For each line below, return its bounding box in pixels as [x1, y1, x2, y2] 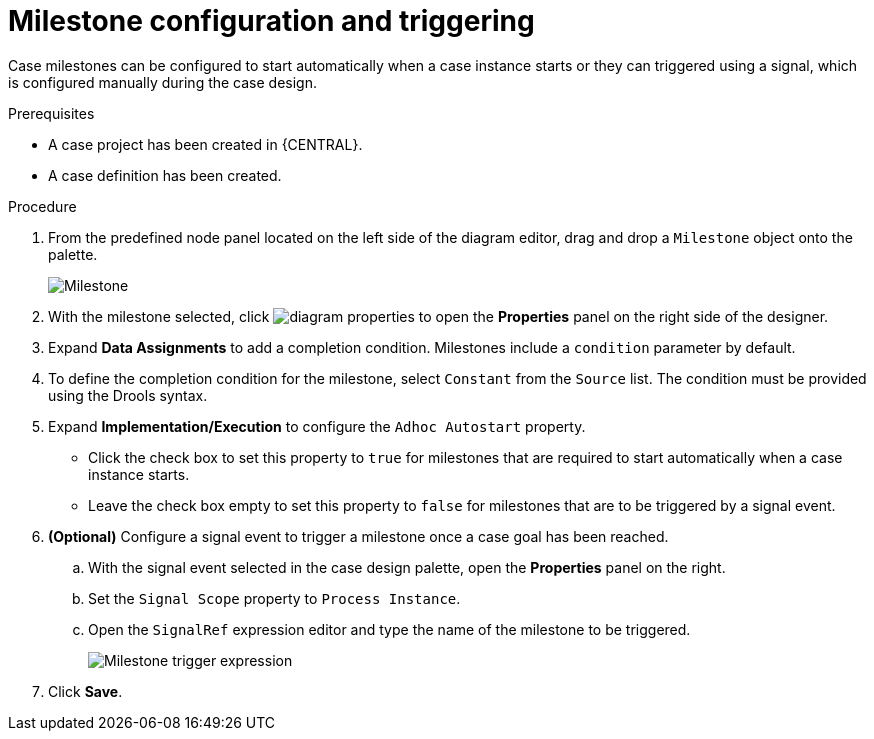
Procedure [8, 197, 77, 215]
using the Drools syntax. [48, 386, 208, 404]
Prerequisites [8, 104, 95, 122]
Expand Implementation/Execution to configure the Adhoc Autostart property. [48, 417, 586, 435]
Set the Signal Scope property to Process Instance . [88, 589, 461, 607]
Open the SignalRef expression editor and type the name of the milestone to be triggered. [88, 620, 691, 638]
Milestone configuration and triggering [8, 4, 535, 38]
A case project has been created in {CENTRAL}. [48, 135, 363, 153]
